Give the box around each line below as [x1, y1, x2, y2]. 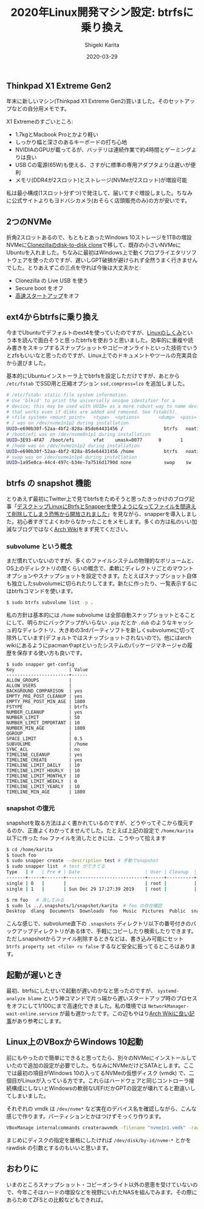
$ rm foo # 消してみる [6, 897, 65, 903]
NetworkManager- [148, 1003, 189, 1010]
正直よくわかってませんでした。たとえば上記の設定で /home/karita [27, 826, 194, 834]
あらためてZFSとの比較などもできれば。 [6, 1196, 107, 1203]
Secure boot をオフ [15, 285, 64, 292]
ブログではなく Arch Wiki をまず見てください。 [16, 526, 132, 533]
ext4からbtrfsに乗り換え [6, 312, 99, 322]
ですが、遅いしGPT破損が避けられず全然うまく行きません [53, 256, 198, 264]
